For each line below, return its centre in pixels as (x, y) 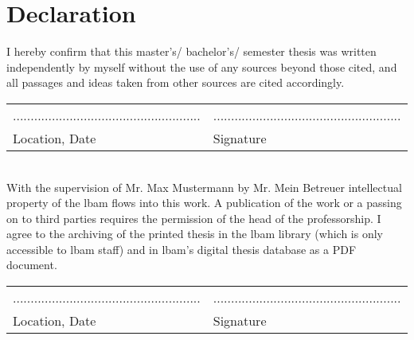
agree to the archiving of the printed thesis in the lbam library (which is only (195, 234)
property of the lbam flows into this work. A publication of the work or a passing (204, 203)
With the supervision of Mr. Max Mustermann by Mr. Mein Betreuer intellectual (204, 187)
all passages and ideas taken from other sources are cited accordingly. (176, 82)
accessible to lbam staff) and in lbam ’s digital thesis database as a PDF (182, 249)
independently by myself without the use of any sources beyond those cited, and (202, 66)
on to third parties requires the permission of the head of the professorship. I (194, 218)
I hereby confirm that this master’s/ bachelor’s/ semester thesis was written (191, 51)
